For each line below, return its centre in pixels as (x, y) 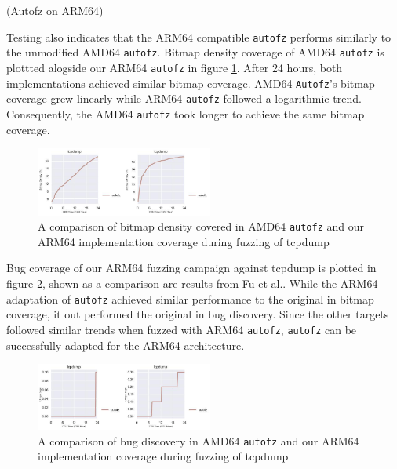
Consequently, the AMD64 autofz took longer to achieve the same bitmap (186, 113)
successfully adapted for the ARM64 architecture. (126, 345)
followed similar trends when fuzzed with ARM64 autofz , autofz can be (182, 329)
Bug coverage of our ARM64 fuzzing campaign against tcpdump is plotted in (191, 268)
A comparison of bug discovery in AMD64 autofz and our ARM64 (198, 440)
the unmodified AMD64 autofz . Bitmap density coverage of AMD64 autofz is (195, 52)
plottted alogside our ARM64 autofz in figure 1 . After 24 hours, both (175, 67)
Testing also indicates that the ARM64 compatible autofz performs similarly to (199, 36)
